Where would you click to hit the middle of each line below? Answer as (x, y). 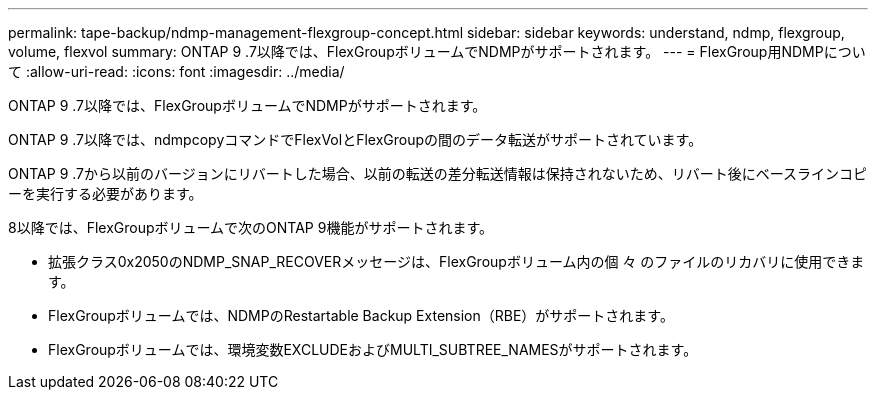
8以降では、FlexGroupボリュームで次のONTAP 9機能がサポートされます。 (251, 227)
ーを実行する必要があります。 (105, 193)
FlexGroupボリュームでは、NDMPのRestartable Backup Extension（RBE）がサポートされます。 (361, 315)
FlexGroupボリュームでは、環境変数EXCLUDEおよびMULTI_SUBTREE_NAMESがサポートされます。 (373, 349)
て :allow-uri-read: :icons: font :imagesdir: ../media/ (176, 71)
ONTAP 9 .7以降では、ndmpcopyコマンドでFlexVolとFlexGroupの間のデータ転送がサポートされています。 (355, 139)
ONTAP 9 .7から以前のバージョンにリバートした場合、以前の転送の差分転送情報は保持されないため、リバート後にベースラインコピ (438, 173)
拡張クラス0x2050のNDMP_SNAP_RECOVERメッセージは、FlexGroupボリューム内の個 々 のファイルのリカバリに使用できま (456, 261)
